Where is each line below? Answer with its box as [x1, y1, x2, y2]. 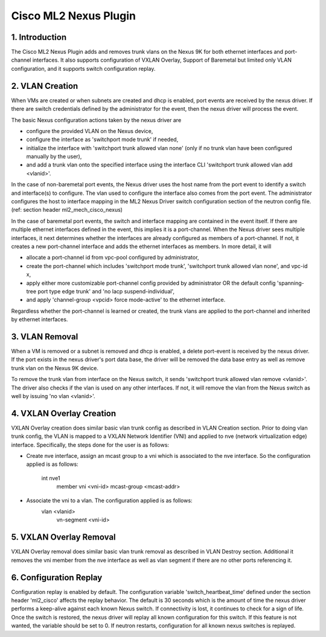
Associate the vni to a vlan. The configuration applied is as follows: [26, 497, 193, 504]
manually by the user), [26, 153, 82, 160]
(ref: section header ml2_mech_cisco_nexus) [11, 206, 123, 214]
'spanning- [276, 279, 304, 287]
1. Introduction [11, 32, 66, 42]
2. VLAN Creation [11, 80, 78, 91]
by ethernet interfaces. [11, 316, 68, 323]
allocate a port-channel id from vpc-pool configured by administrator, [26, 254, 199, 261]
